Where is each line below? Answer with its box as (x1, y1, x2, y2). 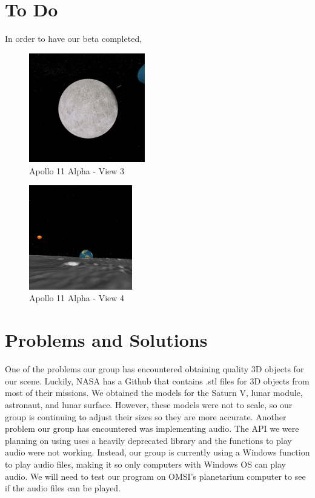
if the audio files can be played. (5, 482, 121, 494)
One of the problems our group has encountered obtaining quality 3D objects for (5, 363, 304, 375)
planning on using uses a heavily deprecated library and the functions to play (5, 434, 292, 446)
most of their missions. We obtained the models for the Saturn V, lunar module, (5, 386, 303, 399)
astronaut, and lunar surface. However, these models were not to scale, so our (5, 398, 293, 411)
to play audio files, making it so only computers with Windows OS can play (5, 457, 286, 470)
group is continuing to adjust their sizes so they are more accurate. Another (5, 410, 287, 423)
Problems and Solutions (5, 327, 208, 352)
